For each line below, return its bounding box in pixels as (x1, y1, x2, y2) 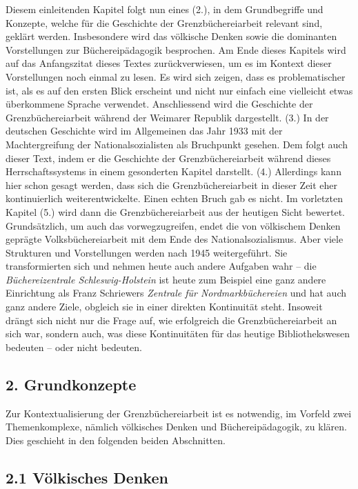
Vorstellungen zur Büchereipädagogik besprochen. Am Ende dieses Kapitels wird (6, 42, 346, 57)
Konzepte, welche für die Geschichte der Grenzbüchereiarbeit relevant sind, (6, 15, 323, 30)
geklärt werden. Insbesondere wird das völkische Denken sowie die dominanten (6, 29, 337, 43)
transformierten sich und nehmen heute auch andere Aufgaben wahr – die (6, 259, 317, 273)
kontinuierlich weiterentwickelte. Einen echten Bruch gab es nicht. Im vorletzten (6, 191, 344, 206)
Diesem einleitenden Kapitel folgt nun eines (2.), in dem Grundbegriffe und (6, 2, 324, 16)
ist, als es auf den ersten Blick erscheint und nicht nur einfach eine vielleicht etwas (6, 83, 353, 97)
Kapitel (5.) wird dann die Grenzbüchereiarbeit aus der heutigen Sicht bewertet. (6, 204, 345, 219)
